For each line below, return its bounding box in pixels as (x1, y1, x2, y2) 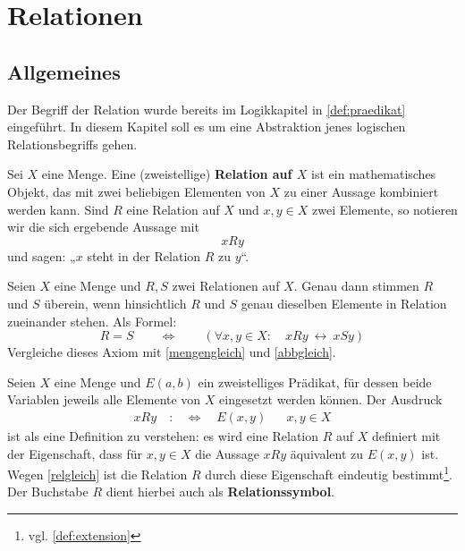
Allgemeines (7, 57, 121, 85)
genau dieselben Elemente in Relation (241, 293, 447, 312)
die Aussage (195, 444, 259, 462)
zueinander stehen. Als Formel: (7, 311, 177, 330)
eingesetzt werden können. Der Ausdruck (219, 390, 443, 409)
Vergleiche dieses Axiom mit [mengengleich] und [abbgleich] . (7, 343, 336, 361)
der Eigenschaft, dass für (7, 444, 143, 462)
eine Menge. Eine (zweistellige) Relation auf (41, 165, 292, 183)
